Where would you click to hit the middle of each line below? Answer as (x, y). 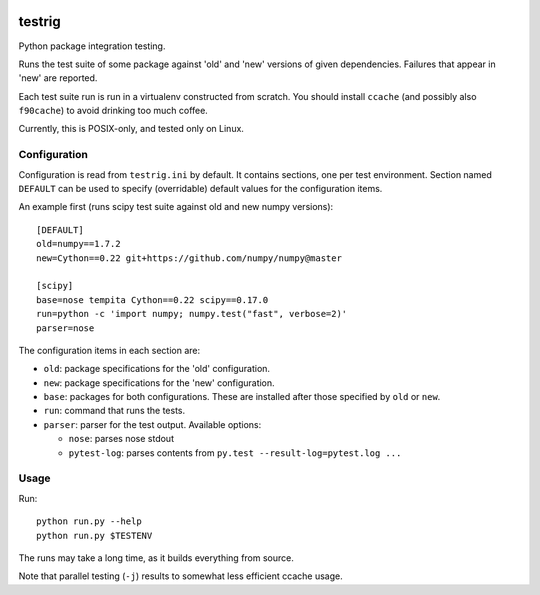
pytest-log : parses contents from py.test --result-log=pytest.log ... (235, 452)
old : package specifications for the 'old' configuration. (156, 369)
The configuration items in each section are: (109, 350)
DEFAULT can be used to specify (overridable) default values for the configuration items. (200, 188)
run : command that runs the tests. (114, 411)
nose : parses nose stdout (121, 439)
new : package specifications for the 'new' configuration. (159, 382)
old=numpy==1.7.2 (78, 244)
